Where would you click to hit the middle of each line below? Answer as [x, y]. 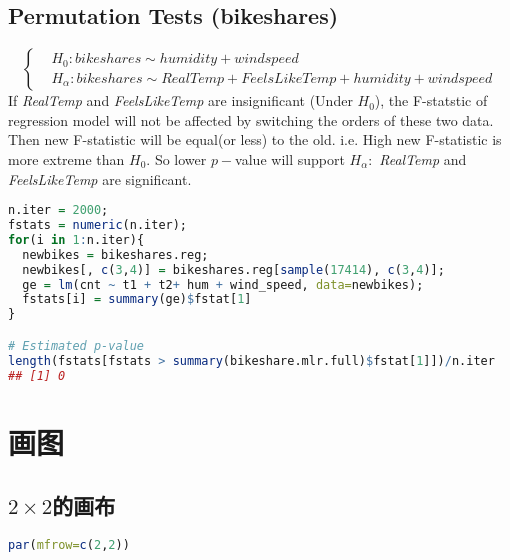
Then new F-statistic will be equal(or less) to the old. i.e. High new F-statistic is [255, 139]
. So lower [176, 158]
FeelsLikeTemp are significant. [100, 178]
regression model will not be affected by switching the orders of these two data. [251, 119]
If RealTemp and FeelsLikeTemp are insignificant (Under [180, 100]
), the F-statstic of [431, 100]
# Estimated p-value [76, 345]
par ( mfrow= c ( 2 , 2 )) [69, 545]
